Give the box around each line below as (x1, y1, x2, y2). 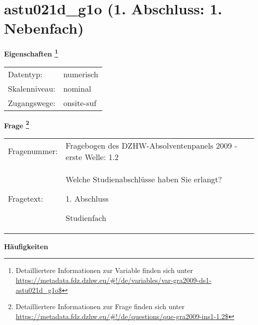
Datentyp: (8, 68, 43, 80)
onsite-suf (63, 97, 97, 108)
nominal (63, 82, 91, 94)
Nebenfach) (4, 18, 84, 38)
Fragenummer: (8, 145, 58, 157)
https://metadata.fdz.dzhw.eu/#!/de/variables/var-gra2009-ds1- (15, 275, 212, 285)
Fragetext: (8, 192, 43, 204)
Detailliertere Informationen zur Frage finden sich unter (15, 301, 185, 312)
